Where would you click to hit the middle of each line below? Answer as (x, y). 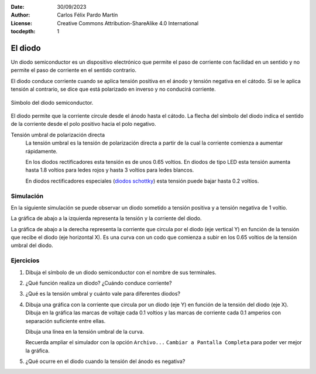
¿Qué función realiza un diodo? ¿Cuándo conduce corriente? (99, 283)
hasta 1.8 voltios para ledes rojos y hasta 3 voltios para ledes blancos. (110, 170)
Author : (20, 15)
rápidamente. (42, 151)
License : (21, 23)
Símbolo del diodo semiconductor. (52, 102)
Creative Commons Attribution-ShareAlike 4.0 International (128, 23)
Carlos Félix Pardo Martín (87, 15)
